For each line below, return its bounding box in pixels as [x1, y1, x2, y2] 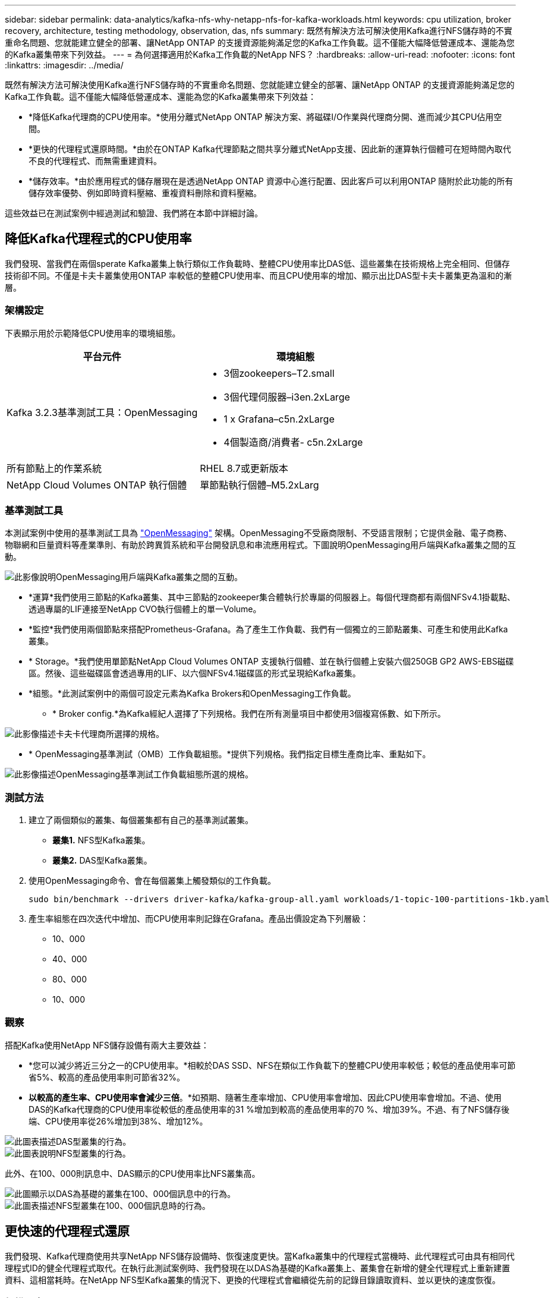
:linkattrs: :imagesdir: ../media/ [5, 60, 124, 70]
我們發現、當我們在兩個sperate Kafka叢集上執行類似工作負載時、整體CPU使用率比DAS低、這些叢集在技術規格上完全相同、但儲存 [5, 258, 510, 269]
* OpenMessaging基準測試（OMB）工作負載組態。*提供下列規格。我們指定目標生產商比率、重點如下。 [29, 749, 431, 760]
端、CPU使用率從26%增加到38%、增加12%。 [29, 1116, 208, 1126]
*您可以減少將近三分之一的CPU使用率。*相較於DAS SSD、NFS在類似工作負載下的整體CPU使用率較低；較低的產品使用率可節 [29, 1060, 516, 1070]
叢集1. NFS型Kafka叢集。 [52, 835, 150, 846]
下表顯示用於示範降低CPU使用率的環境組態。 [5, 327, 181, 338]
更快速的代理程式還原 [5, 1224, 130, 1239]
